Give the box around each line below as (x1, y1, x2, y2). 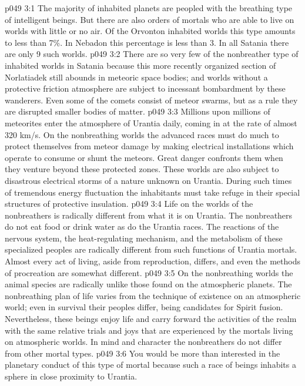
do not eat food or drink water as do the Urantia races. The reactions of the (5, 220, 279, 233)
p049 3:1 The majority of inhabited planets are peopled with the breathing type (5, 2, 293, 14)
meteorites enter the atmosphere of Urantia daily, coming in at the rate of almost (5, 116, 297, 129)
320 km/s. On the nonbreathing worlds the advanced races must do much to (5, 128, 279, 140)
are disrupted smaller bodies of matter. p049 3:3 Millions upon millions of (5, 105, 270, 118)
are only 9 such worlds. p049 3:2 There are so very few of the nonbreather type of (5, 48, 299, 60)
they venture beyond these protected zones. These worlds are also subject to (5, 163, 279, 175)
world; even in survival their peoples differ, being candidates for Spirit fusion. (5, 301, 283, 313)
